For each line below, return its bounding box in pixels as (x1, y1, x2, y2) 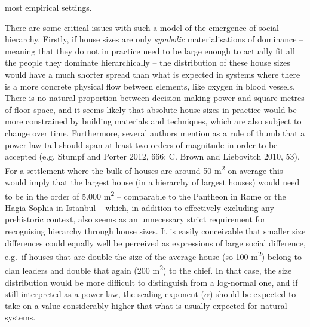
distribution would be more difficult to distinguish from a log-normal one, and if (5, 276, 298, 288)
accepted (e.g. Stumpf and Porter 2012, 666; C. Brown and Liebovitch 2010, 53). (5, 150, 300, 163)
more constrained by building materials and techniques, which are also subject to (5, 115, 302, 127)
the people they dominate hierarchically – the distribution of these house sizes (5, 56, 290, 69)
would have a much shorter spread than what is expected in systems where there (5, 68, 300, 80)
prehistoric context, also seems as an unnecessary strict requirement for (5, 213, 266, 225)
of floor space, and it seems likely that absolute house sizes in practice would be (5, 103, 297, 115)
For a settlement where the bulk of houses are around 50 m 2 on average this (5, 162, 283, 176)
